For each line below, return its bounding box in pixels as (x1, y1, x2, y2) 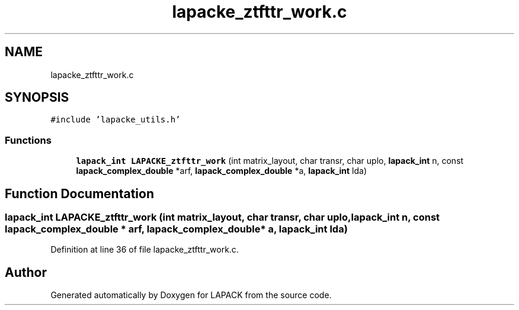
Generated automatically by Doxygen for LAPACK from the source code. (50, 290, 332, 301)
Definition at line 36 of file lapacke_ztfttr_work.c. (50, 244, 239, 255)
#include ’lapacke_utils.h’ (50, 115, 181, 125)
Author (5, 264, 47, 280)
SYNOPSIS (5, 90, 69, 105)
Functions (5, 134, 52, 146)
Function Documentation (5, 186, 154, 201)
